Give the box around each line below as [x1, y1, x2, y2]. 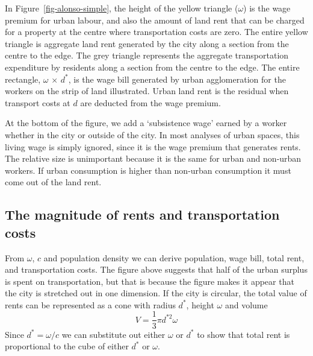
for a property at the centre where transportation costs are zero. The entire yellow [5, 25, 308, 38]
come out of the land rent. [5, 176, 102, 188]
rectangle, [5, 72, 41, 85]
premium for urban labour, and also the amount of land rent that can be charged [5, 13, 305, 26]
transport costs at [5, 96, 70, 109]
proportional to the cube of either [5, 340, 129, 352]
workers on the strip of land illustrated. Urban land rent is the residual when [5, 84, 289, 97]
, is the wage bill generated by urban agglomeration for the [68, 72, 286, 85]
